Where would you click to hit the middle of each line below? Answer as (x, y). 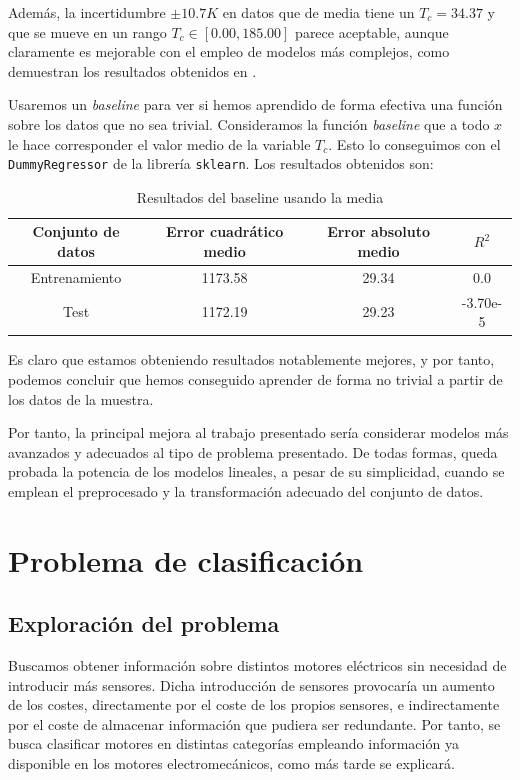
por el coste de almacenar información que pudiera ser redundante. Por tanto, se (254, 723)
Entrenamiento (76, 276)
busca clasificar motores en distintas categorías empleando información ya (233, 743)
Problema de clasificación (186, 559)
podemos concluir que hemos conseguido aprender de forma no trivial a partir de (255, 378)
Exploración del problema (144, 623)
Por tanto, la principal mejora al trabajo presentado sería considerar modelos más (258, 432)
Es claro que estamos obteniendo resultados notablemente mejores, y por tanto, (251, 359)
